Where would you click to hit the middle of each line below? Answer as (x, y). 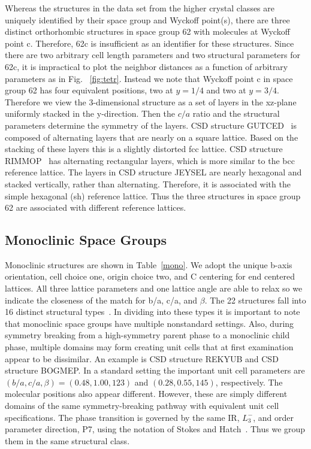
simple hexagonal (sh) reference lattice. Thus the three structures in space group (153, 195)
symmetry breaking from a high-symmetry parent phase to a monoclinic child (147, 335)
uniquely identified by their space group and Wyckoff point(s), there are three (147, 19)
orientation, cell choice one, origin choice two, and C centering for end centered (150, 276)
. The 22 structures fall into (255, 300)
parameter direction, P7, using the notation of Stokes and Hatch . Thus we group (155, 429)
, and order (273, 417)
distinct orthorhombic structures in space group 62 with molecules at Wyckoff (147, 31)
